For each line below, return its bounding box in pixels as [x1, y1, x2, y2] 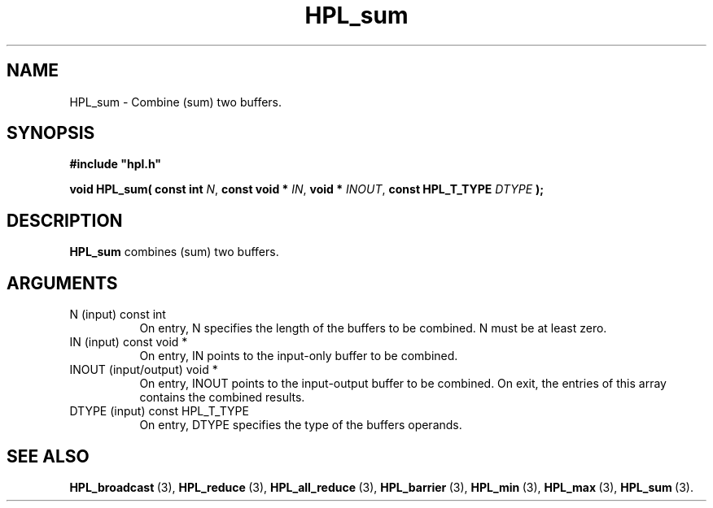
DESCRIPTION [7, 210, 123, 231]
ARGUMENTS [7, 272, 118, 293]
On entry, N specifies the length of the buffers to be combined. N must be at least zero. [139, 321, 607, 336]
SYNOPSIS [7, 123, 95, 144]
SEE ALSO [7, 445, 90, 467]
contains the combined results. [139, 390, 305, 405]
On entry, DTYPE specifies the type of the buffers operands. [139, 418, 462, 432]
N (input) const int [69, 307, 166, 322]
